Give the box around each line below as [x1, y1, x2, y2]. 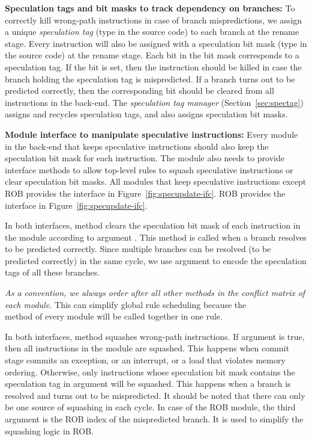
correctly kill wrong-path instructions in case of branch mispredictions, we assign [5, 13, 302, 26]
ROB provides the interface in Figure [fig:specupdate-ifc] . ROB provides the [5, 187, 286, 199]
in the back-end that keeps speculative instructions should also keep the [5, 140, 269, 152]
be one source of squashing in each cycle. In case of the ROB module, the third [5, 401, 296, 413]
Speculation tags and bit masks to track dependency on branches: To [5, 2, 295, 14]
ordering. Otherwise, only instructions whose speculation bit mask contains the [5, 365, 295, 378]
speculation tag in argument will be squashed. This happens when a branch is [5, 377, 291, 390]
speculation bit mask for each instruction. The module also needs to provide [5, 152, 285, 164]
